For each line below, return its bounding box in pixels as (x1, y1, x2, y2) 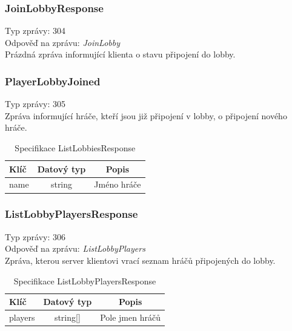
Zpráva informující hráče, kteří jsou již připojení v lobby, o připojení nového (5, 109, 287, 122)
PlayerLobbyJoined (5, 73, 101, 88)
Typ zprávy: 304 (5, 24, 65, 37)
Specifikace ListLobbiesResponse (15, 142, 136, 154)
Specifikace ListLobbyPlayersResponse (13, 274, 156, 287)
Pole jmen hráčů (100, 310, 161, 323)
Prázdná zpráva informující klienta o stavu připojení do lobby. (5, 48, 236, 61)
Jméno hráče (94, 178, 141, 191)
